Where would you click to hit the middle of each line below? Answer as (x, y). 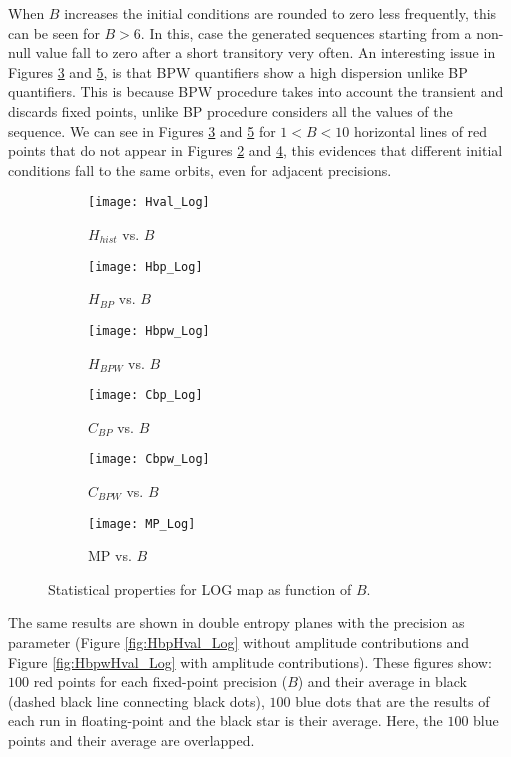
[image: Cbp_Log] (145, 395)
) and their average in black (382, 681)
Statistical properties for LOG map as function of (200, 588)
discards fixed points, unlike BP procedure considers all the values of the (230, 110)
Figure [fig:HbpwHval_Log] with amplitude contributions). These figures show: (250, 661)
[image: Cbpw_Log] (149, 459)
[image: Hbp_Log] (145, 266)
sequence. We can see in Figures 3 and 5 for (142, 130)
